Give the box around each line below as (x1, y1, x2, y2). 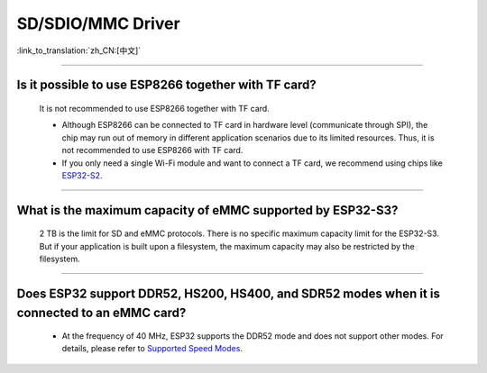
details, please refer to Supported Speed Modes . (61, 343, 243, 354)
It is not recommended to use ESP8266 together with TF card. (39, 103, 270, 114)
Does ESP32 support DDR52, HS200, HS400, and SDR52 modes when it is (16, 286, 441, 301)
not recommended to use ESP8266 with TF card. (61, 145, 243, 156)
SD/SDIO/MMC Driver (16, 14, 180, 33)
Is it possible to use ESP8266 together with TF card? (16, 77, 317, 93)
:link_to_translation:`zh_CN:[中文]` (16, 45, 142, 56)
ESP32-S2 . (61, 169, 103, 180)
